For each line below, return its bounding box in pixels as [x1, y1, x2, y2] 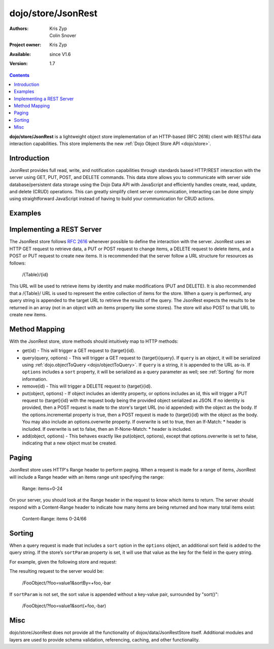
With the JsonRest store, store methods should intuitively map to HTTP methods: [9, 338, 179, 344]
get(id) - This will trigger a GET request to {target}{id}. [22, 347, 135, 353]
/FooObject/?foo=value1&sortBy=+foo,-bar [22, 580, 111, 586]
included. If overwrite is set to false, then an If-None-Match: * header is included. [22, 426, 192, 432]
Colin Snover [49, 32, 77, 38]
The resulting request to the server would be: [9, 568, 104, 574]
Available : [9, 51, 31, 57]
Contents [9, 72, 30, 78]
